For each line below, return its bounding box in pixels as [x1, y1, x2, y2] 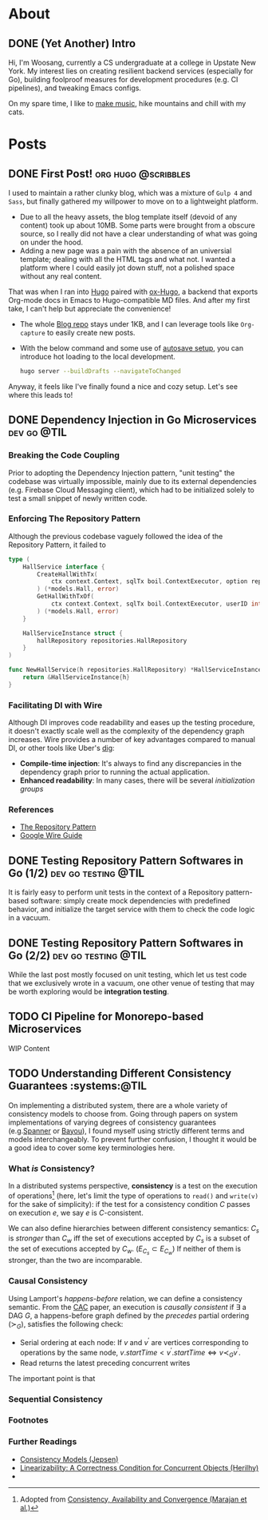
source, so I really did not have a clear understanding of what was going [19, 229, 258, 238]
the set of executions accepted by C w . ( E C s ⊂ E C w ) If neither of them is [8, 1244, 242, 1256]
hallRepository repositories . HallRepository [37, 637, 187, 645]
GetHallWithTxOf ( [37, 593, 94, 601]
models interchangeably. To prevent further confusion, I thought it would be [8, 1134, 257, 1144]
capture [19, 329, 45, 337]
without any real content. [19, 272, 102, 280]
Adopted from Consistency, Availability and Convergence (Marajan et [19, 1494, 247, 1504]
